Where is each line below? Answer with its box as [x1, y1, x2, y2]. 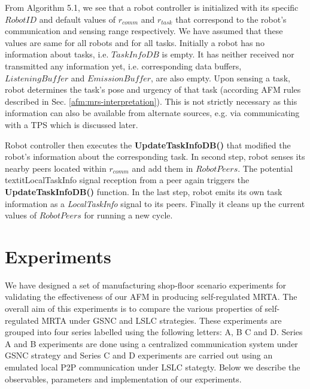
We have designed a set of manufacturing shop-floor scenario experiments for [5, 278, 286, 291]
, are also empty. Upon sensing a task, [151, 71, 290, 84]
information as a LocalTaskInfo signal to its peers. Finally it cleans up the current [5, 197, 305, 209]
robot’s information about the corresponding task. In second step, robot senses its [5, 150, 305, 163]
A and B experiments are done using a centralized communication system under [5, 337, 298, 350]
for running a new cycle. [84, 209, 173, 221]
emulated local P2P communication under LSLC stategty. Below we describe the [5, 360, 300, 373]
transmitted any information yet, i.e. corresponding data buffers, [5, 59, 242, 72]
